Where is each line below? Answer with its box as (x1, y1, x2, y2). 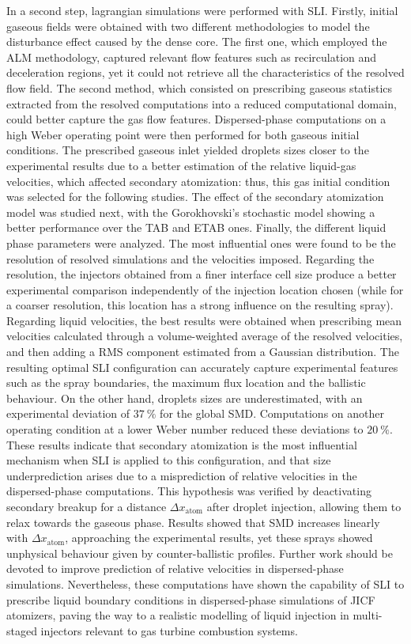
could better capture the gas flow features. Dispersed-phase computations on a (6, 111, 386, 127)
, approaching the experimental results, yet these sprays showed (65, 529, 373, 546)
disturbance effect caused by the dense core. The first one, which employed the (6, 33, 387, 50)
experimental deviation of (6, 405, 130, 422)
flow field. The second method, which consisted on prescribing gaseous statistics (6, 79, 393, 96)
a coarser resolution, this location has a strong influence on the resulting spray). (6, 297, 394, 313)
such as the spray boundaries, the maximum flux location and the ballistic (6, 374, 366, 391)
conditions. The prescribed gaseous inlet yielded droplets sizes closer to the (6, 142, 369, 158)
